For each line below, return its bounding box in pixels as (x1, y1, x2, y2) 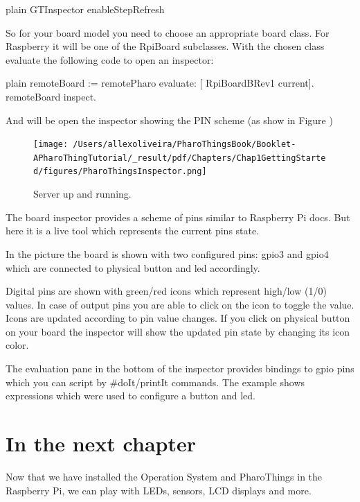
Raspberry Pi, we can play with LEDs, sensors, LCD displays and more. (6, 483, 312, 497)
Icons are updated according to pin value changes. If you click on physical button (6, 311, 350, 325)
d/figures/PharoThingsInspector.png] (33, 166, 207, 177)
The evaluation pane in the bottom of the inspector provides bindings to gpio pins (6, 361, 354, 376)
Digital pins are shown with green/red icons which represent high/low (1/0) (6, 284, 327, 298)
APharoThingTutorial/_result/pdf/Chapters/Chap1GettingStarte (33, 153, 326, 163)
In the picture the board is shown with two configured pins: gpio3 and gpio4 (6, 246, 329, 261)
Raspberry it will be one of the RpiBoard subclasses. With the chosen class (6, 39, 325, 53)
